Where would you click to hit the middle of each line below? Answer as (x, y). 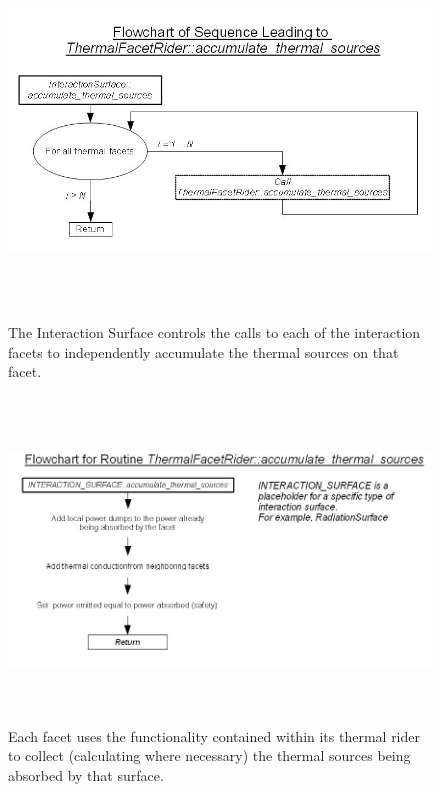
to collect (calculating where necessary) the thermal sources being (209, 755)
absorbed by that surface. (86, 774)
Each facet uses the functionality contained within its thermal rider (214, 735)
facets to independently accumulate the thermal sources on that (203, 351)
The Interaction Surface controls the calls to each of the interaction (214, 331)
